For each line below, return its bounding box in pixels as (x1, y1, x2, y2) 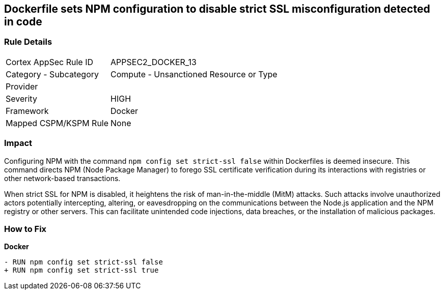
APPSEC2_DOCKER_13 (110, 56, 197, 67)
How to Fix (4, 223, 47, 234)
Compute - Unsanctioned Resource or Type (110, 69, 277, 79)
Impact (4, 138, 33, 149)
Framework (6, 105, 49, 116)
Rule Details (4, 37, 52, 47)
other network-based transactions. (4, 173, 121, 183)
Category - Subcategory (6, 69, 99, 79)
